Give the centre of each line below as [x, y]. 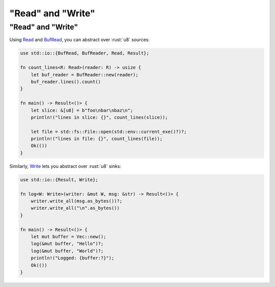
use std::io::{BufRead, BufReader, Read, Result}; [85, 53]
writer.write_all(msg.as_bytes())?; [76, 201]
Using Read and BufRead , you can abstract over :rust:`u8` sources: [80, 40]
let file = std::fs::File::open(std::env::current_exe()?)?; [109, 132]
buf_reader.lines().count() [66, 82]
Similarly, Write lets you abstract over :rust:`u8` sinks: [65, 166]
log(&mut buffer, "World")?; [67, 251]
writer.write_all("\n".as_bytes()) [75, 208]
